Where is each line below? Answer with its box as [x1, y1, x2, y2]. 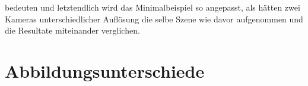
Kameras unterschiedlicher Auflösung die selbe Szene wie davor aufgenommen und [5, 12, 303, 25]
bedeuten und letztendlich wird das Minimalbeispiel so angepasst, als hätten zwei [5, 1, 300, 13]
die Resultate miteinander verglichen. [5, 24, 140, 37]
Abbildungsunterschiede [5, 58, 205, 82]
